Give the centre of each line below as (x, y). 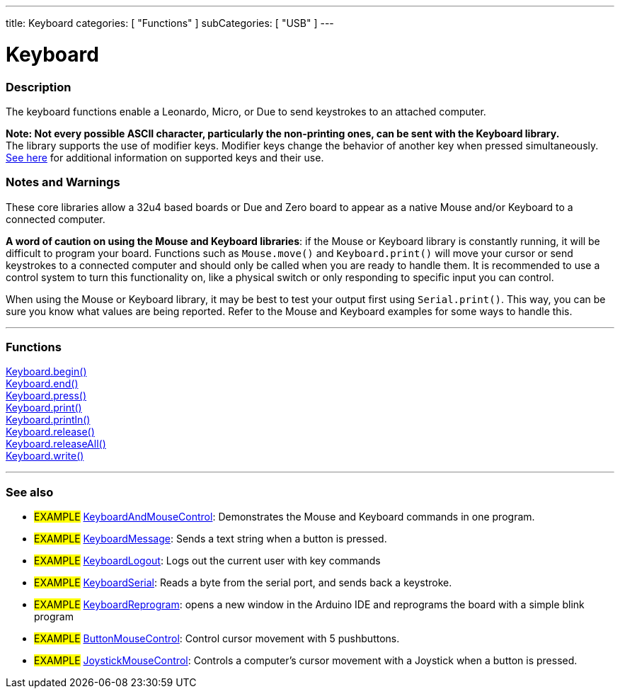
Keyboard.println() (48, 420)
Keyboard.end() (42, 384)
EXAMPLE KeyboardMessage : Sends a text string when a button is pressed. (211, 539)
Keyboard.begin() (46, 372)
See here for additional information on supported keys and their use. (165, 157)
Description (39, 87)
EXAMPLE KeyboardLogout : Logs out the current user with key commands (207, 561)
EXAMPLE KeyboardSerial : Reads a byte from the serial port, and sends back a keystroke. (243, 583)
